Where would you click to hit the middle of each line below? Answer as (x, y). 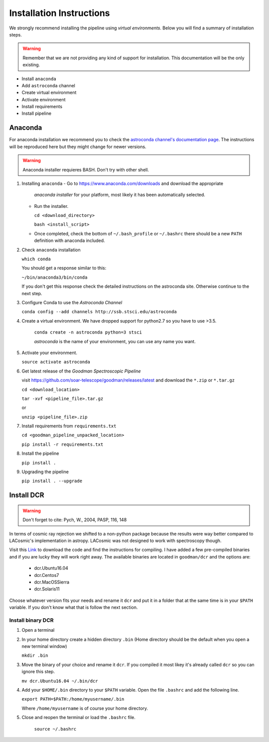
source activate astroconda (56, 362)
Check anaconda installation (51, 250)
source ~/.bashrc (55, 729)
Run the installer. (51, 206)
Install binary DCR (31, 620)
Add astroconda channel (49, 85)
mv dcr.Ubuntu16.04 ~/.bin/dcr (60, 681)
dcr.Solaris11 (47, 589)
